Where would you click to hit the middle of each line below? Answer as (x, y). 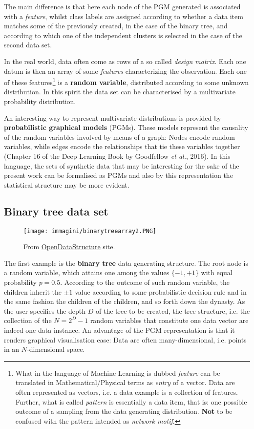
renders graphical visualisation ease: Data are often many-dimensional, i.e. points (125, 339)
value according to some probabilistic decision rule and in (161, 291)
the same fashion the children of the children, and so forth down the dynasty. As (125, 301)
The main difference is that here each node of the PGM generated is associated (122, 6)
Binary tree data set (56, 211)
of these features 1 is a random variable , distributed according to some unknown (127, 81)
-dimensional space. (56, 349)
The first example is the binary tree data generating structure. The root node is (126, 263)
